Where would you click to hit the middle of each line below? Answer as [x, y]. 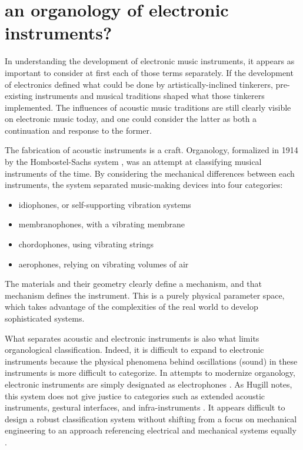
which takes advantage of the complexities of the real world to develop [131, 307]
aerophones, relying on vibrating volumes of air [104, 264]
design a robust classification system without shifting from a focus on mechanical [151, 418]
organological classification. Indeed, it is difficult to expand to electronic [134, 350]
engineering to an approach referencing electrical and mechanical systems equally [151, 430]
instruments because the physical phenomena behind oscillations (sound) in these [151, 361]
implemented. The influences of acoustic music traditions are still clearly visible [148, 107]
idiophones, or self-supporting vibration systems [105, 204]
